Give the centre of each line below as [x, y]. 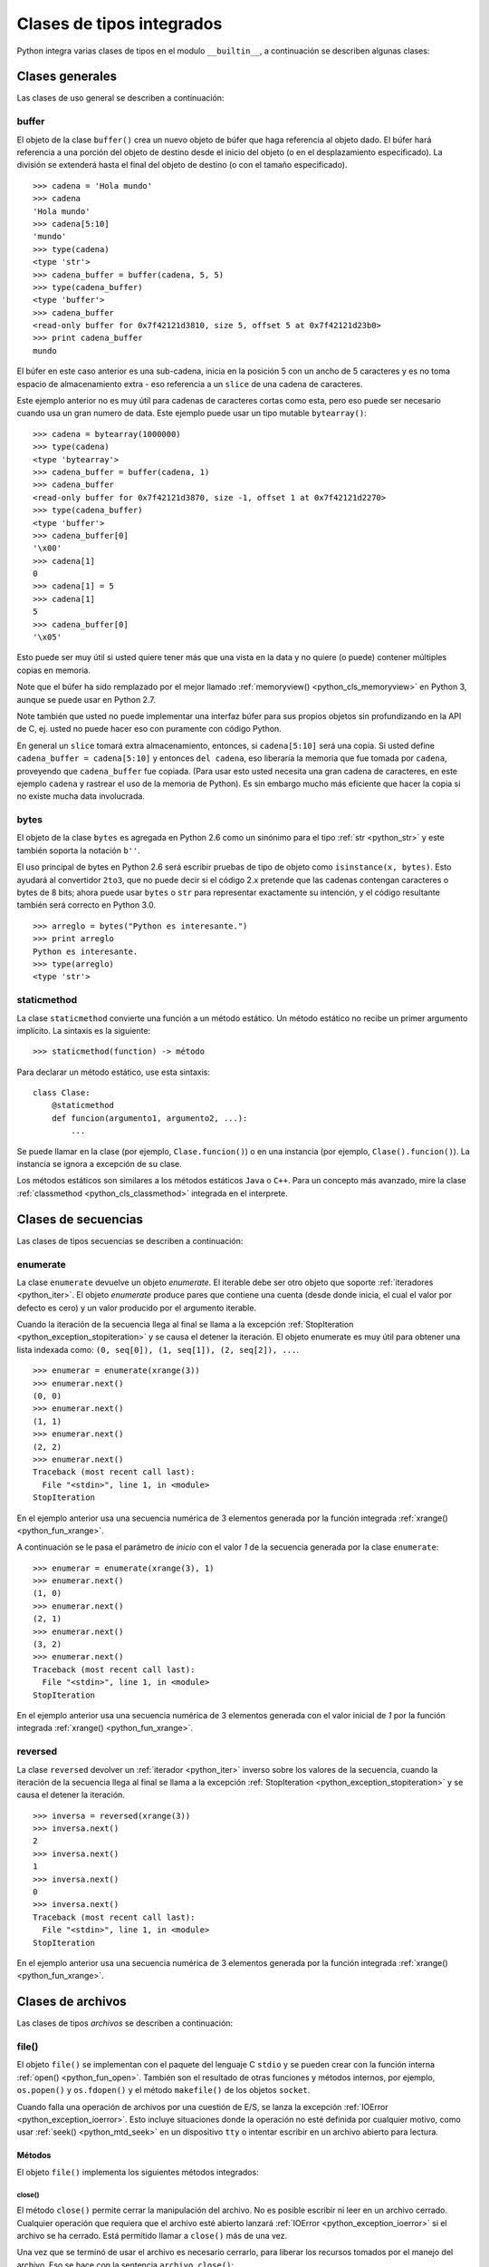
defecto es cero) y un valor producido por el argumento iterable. [137, 1308]
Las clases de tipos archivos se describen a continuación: [125, 2023]
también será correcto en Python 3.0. [86, 905]
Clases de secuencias [80, 1219]
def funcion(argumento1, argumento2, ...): [149, 1118]
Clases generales [67, 77]
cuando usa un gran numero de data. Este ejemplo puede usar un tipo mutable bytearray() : [192, 414]
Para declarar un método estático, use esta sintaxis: [114, 1072]
